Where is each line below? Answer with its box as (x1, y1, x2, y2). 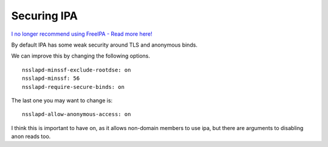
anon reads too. (11, 133, 51, 140)
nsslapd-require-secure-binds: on (22, 83, 125, 90)
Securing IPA (11, 9, 78, 22)
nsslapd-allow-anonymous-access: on (22, 111, 131, 118)
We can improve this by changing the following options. (11, 52, 151, 60)
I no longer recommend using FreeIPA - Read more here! (11, 30, 153, 38)
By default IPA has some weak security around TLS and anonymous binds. (11, 41, 197, 48)
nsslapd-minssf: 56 (22, 75, 80, 82)
